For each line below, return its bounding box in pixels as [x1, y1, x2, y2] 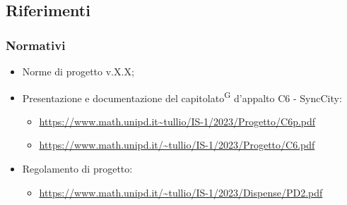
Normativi [6, 36, 66, 54]
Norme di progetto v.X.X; [22, 64, 134, 78]
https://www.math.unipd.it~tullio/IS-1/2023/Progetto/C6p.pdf [39, 113, 316, 128]
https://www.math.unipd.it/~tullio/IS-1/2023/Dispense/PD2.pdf [39, 185, 323, 199]
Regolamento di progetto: [22, 161, 133, 176]
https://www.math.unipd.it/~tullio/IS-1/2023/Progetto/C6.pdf [39, 137, 315, 152]
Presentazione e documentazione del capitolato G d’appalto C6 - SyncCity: [22, 88, 342, 105]
